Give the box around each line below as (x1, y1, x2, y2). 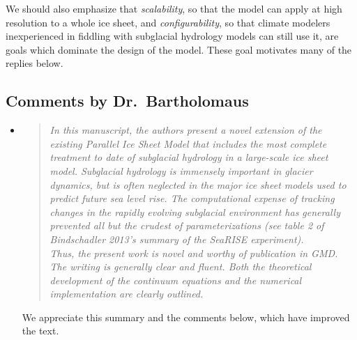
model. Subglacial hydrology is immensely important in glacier (50, 163, 313, 178)
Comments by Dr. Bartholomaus (6, 90, 249, 111)
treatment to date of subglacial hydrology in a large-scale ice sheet (50, 150, 328, 164)
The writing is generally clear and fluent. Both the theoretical (50, 259, 312, 274)
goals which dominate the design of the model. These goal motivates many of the (6, 42, 352, 56)
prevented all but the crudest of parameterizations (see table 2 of (50, 218, 324, 233)
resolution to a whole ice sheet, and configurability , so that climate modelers (6, 15, 331, 29)
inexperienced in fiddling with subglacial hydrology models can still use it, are (6, 29, 339, 43)
